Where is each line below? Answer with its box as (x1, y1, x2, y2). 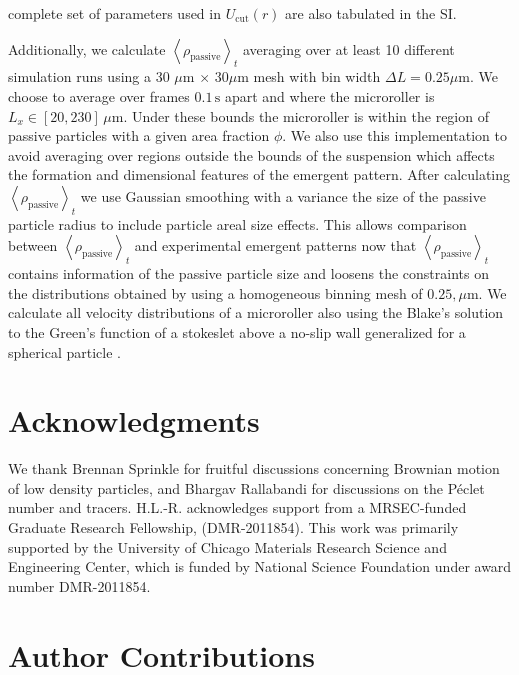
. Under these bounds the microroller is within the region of (123, 105, 489, 126)
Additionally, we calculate (8, 38, 166, 59)
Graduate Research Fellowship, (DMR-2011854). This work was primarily (8, 517, 459, 538)
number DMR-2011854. (8, 575, 151, 596)
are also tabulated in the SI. (285, 3, 457, 23)
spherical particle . (8, 341, 121, 362)
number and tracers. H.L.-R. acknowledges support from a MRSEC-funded (8, 497, 467, 518)
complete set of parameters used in (8, 3, 221, 23)
